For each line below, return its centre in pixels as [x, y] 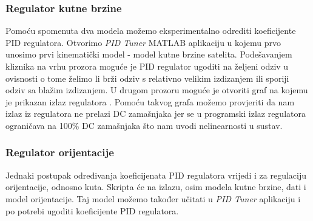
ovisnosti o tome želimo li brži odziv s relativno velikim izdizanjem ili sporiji [147, 78]
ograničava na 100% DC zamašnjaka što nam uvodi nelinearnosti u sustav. [144, 125]
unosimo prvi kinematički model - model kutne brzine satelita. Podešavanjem [149, 54]
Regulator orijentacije [60, 152]
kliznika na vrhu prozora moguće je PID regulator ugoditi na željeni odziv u [147, 66]
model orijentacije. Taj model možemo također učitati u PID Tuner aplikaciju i [153, 198]
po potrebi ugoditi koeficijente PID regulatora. [92, 210]
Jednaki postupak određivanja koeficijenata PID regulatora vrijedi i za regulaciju [156, 175]
